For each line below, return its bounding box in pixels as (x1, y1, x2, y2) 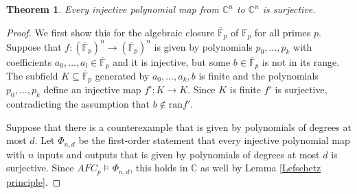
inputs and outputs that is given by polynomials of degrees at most (36, 147, 320, 161)
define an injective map (43, 82, 141, 97)
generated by (95, 69, 150, 82)
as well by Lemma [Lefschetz (200, 160, 321, 175)
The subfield (6, 69, 58, 82)
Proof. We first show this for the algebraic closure (6, 25, 215, 39)
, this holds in (130, 160, 188, 175)
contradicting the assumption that (6, 97, 150, 111)
